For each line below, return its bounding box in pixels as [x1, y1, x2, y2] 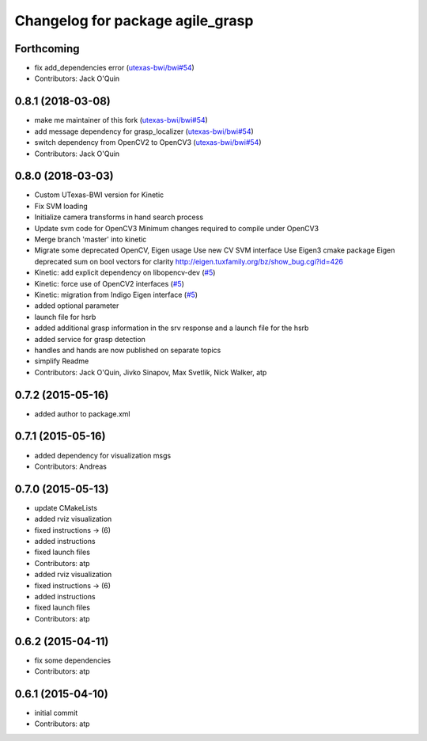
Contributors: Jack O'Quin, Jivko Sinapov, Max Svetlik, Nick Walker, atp [34, 367, 267, 377]
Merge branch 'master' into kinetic [34, 234, 147, 244]
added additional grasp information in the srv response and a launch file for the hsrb [34, 323, 309, 332]
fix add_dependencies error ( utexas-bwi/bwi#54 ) [34, 63, 195, 73]
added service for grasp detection [34, 334, 146, 344]
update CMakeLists [34, 503, 98, 512]
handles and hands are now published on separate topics [34, 345, 221, 355]
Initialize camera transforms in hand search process [34, 212, 204, 222]
